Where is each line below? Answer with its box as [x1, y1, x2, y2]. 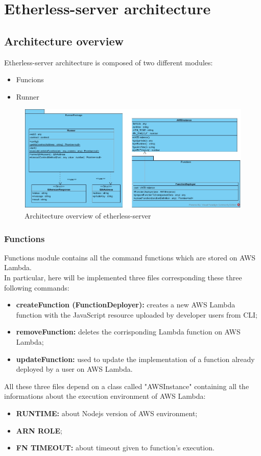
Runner [16, 91, 39, 102]
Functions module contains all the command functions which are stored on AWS [4, 252, 256, 262]
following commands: [4, 282, 69, 293]
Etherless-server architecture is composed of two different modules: [4, 57, 213, 67]
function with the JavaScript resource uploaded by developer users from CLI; [16, 309, 258, 320]
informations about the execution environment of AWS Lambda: [4, 391, 206, 401]
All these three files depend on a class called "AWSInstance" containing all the [4, 380, 249, 391]
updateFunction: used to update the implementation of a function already [16, 353, 255, 364]
